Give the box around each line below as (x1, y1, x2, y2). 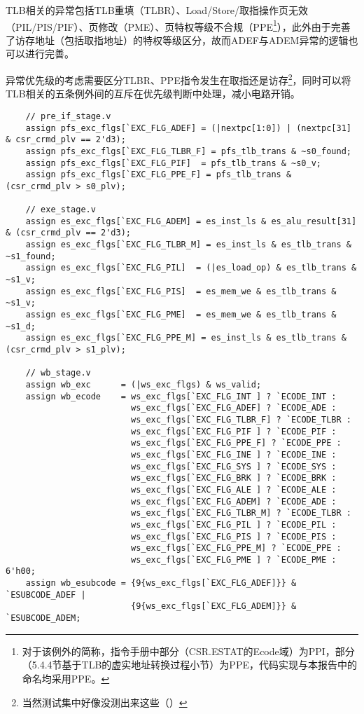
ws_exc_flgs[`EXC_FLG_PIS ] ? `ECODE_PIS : (130, 531, 337, 542)
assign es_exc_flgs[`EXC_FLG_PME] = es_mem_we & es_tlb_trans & (25, 310, 337, 320)
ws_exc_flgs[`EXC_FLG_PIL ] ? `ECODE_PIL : (130, 519, 337, 530)
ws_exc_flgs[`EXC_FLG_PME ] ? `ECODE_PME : (130, 554, 337, 565)
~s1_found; (6, 251, 56, 261)
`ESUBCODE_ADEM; (6, 613, 81, 624)
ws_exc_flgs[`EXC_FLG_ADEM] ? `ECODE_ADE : (130, 496, 337, 507)
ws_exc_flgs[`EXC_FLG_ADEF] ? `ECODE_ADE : (130, 403, 337, 413)
